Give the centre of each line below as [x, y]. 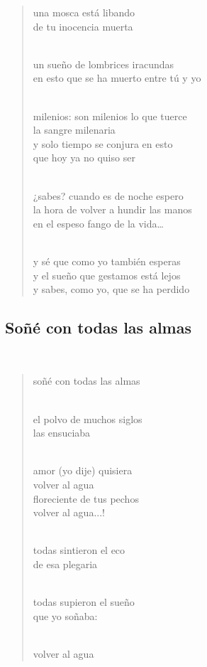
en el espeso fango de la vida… [98, 223]
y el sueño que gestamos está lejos [107, 275]
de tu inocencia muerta [83, 26]
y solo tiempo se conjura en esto [103, 143]
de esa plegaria [65, 564]
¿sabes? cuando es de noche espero [108, 195]
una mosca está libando [84, 12]
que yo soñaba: [65, 615]
